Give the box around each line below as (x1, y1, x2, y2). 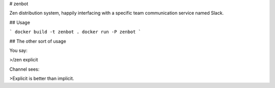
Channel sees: (9, 66, 40, 72)
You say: (9, 47, 28, 53)
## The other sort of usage (9, 38, 66, 44)
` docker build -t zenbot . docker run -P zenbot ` (9, 29, 142, 35)
